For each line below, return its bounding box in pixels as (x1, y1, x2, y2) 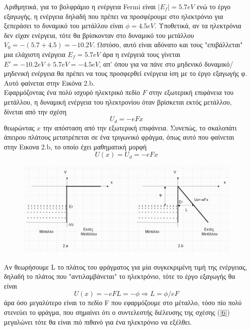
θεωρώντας (4, 122, 35, 132)
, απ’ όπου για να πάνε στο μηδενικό (99, 58, 202, 69)
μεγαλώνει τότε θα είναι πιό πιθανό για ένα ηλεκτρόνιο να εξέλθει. (4, 316, 192, 327)
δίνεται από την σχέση (4, 106, 67, 116)
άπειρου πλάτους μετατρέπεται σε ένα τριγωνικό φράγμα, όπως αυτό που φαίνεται (4, 132, 234, 142)
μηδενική (4, 68, 29, 78)
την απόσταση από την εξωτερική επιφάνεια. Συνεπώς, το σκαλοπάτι (43, 122, 237, 132)
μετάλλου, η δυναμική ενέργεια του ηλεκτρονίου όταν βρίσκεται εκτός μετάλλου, (4, 96, 232, 107)
